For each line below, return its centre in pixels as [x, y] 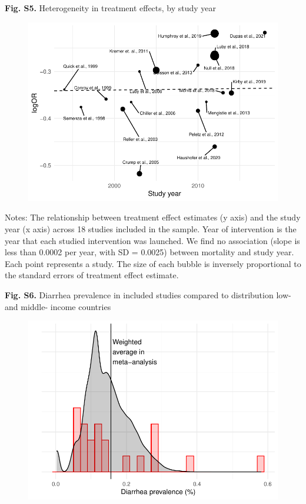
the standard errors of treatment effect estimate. [92, 275]
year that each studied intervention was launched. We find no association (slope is [152, 240]
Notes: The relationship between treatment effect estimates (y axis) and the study [153, 217]
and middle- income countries [58, 306]
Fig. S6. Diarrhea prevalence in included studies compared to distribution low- [148, 294]
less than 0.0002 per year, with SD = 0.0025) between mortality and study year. [149, 252]
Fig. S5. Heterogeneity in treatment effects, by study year [111, 8]
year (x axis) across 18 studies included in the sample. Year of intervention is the [151, 229]
